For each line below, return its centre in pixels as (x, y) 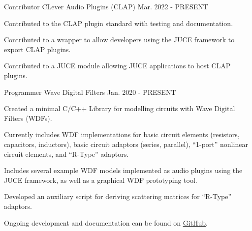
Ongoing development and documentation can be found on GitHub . (106, 222)
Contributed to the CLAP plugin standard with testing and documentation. (119, 23)
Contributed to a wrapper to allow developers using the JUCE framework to (119, 40)
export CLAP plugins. (37, 49)
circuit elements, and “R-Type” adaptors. (66, 154)
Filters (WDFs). (28, 118)
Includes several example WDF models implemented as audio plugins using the (123, 170)
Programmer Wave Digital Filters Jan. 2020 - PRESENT (90, 92)
